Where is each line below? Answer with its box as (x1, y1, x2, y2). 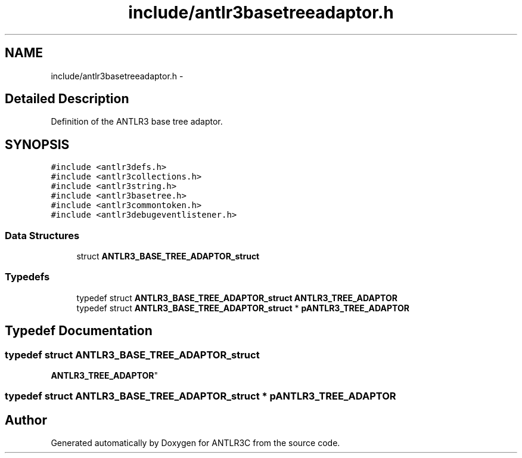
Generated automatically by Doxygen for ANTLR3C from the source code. (51, 438, 340, 448)
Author (5, 412, 47, 428)
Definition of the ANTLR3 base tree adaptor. (51, 116, 223, 127)
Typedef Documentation (5, 323, 153, 339)
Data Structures (5, 229, 80, 242)
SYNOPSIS (5, 137, 70, 152)
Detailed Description (5, 91, 129, 107)
